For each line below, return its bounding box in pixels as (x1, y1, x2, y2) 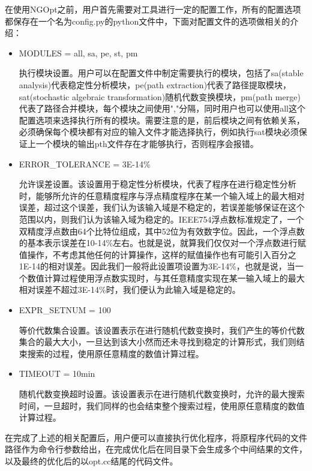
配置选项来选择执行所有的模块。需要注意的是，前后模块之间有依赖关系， (19, 113, 305, 126)
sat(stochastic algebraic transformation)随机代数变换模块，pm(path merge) (19, 90, 301, 103)
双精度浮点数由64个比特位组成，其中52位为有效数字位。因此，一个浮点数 (19, 224, 305, 237)
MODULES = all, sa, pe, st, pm (19, 46, 138, 59)
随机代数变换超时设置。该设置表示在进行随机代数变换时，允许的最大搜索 (19, 388, 305, 400)
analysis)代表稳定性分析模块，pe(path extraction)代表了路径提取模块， (19, 78, 292, 91)
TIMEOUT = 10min (19, 367, 95, 380)
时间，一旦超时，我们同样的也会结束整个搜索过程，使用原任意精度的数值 (19, 399, 305, 412)
